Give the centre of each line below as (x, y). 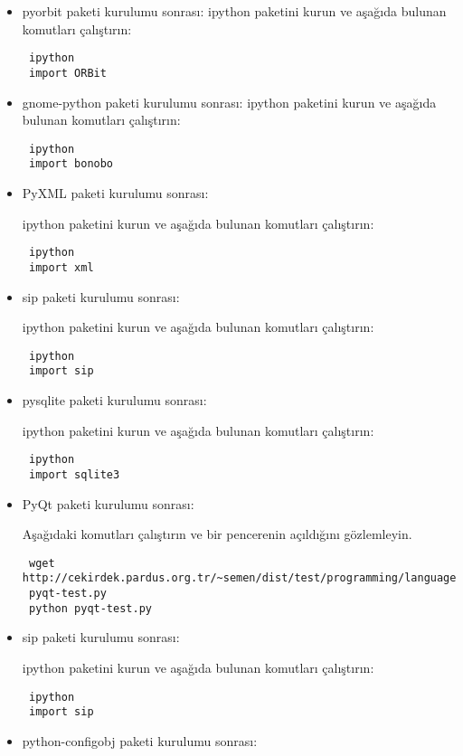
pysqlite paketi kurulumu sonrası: (114, 400)
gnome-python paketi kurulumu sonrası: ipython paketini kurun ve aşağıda (229, 102)
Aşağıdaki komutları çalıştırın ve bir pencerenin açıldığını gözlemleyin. (217, 534)
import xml (61, 267)
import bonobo (71, 164)
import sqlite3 (74, 474)
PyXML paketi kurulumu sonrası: (115, 193)
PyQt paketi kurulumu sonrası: (108, 503)
